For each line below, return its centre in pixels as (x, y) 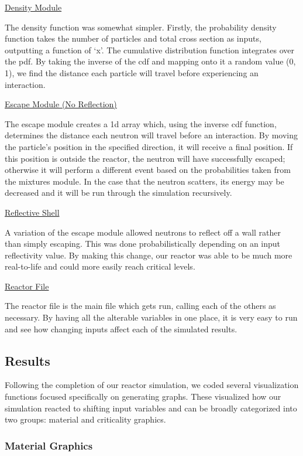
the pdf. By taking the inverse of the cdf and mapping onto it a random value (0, (150, 61)
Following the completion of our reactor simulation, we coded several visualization (152, 385)
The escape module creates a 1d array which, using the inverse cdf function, (141, 123)
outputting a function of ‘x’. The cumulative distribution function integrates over (150, 50)
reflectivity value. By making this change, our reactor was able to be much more (149, 255)
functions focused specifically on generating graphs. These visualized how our (143, 397)
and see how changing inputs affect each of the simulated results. (121, 329)
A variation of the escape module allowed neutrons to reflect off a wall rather (143, 232)
